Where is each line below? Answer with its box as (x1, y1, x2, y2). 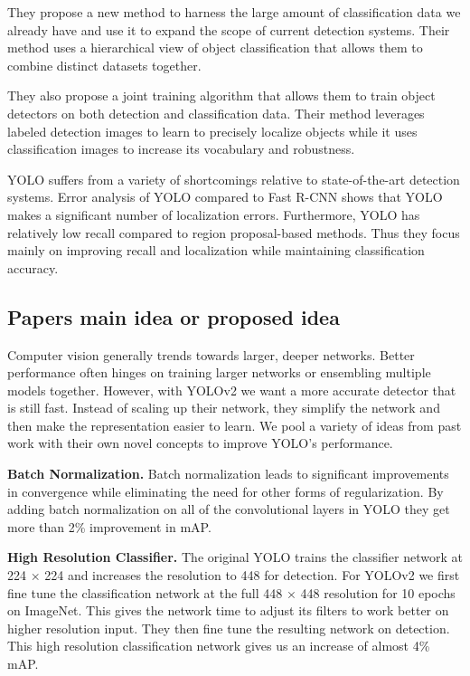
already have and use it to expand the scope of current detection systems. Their (7, 20, 450, 39)
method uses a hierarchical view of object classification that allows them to (7, 38, 423, 57)
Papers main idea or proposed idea (7, 302, 340, 330)
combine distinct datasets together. (7, 55, 202, 74)
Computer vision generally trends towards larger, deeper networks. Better (7, 345, 415, 364)
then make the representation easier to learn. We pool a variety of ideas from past (7, 415, 462, 434)
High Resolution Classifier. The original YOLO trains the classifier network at (7, 547, 463, 567)
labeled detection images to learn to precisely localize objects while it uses (7, 121, 418, 140)
